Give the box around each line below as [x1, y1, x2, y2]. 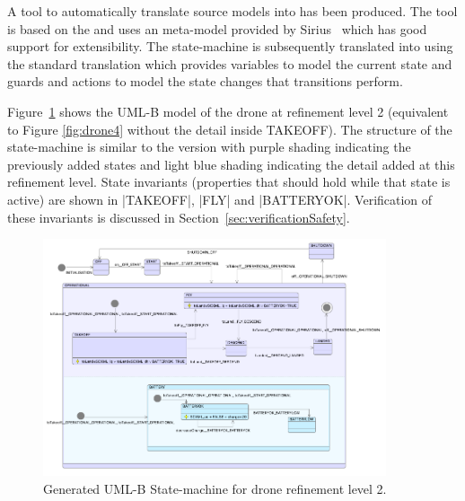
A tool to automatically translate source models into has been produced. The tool [7, 2, 458, 20]
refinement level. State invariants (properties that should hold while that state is [7, 172, 451, 191]
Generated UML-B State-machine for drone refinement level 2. [43, 479, 387, 498]
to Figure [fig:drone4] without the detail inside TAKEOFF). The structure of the [7, 119, 452, 138]
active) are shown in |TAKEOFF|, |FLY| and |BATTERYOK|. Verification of [7, 189, 433, 208]
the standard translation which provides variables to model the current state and [7, 54, 452, 73]
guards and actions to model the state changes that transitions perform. [7, 72, 403, 91]
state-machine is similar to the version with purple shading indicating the [7, 137, 411, 156]
